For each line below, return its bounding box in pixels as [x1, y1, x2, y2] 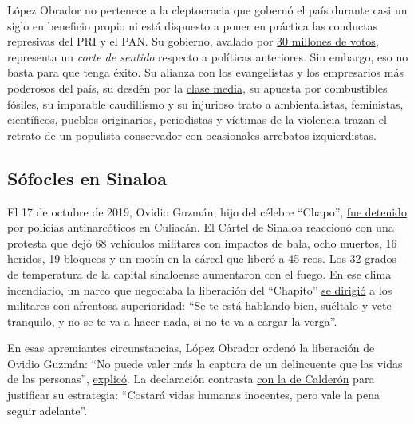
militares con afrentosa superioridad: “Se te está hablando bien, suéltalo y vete [7, 297, 392, 314]
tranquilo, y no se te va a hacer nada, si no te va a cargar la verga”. [7, 312, 337, 329]
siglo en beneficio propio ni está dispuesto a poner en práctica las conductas [7, 17, 378, 34]
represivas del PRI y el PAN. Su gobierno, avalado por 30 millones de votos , [7, 33, 379, 50]
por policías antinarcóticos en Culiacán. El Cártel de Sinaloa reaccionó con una [7, 219, 394, 236]
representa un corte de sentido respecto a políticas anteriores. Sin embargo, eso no [7, 48, 408, 65]
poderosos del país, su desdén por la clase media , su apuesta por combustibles [7, 79, 388, 96]
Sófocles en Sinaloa [7, 165, 168, 190]
